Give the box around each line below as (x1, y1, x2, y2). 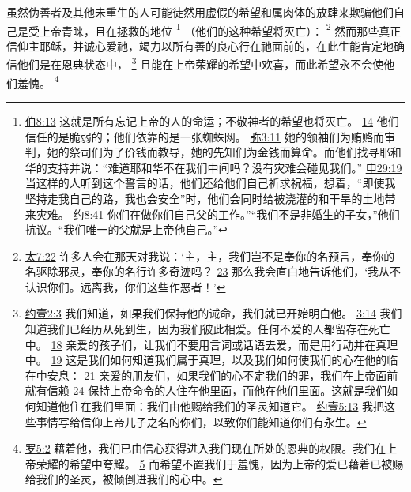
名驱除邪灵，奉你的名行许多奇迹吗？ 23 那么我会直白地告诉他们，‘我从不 (25, 263, 402, 280)
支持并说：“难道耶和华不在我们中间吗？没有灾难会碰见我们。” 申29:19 (47, 159, 402, 175)
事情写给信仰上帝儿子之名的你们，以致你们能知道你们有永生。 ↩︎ (36, 413, 367, 430)
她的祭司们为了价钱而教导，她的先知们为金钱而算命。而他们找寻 (47, 144, 379, 160)
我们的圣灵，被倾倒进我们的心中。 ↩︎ (36, 471, 223, 487)
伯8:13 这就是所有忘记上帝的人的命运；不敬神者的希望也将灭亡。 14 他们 (25, 112, 399, 129)
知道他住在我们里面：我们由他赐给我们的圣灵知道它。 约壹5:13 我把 (36, 398, 385, 415)
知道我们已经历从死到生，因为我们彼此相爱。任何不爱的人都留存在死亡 (25, 321, 390, 337)
